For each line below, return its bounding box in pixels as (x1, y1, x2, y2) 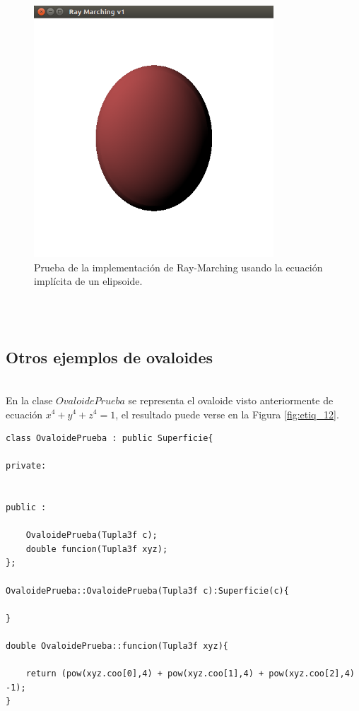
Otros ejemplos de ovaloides (6, 346, 213, 368)
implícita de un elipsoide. (34, 274, 143, 288)
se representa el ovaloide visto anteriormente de (128, 392, 334, 407)
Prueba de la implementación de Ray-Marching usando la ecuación (34, 259, 323, 274)
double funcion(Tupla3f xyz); (25, 543, 168, 554)
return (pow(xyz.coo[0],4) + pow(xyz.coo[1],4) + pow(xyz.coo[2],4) (25, 669, 355, 679)
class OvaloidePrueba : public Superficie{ (6, 433, 213, 444)
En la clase (6, 392, 53, 407)
